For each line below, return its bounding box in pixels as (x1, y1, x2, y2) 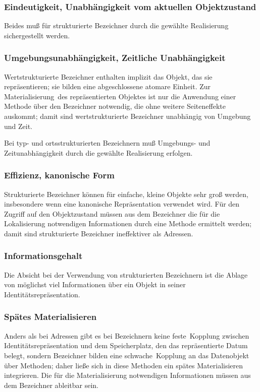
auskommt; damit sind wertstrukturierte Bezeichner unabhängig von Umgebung (4, 111, 251, 121)
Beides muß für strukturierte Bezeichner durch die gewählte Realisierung (4, 20, 229, 31)
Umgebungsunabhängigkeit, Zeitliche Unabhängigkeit (4, 51, 226, 64)
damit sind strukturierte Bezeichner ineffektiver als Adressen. (4, 228, 193, 238)
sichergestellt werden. (4, 30, 70, 40)
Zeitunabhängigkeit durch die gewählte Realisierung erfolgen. (4, 147, 193, 158)
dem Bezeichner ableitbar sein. (4, 379, 98, 390)
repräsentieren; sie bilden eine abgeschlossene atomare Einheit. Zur (4, 81, 211, 92)
